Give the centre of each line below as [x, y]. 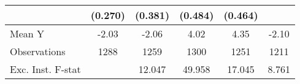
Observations [38, 51]
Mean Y [27, 33]
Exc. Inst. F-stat [45, 69]
